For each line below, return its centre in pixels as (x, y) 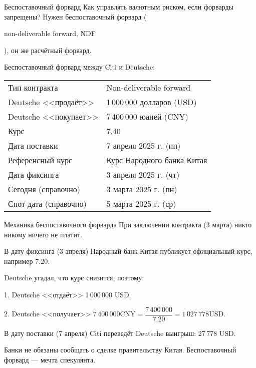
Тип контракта (33, 87)
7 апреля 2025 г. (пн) (144, 145)
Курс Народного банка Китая (157, 160)
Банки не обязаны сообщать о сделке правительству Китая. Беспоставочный (120, 350)
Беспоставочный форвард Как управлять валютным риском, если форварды (119, 7)
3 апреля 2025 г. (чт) (143, 174)
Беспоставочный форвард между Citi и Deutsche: (79, 67)
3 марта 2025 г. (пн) (142, 189)
